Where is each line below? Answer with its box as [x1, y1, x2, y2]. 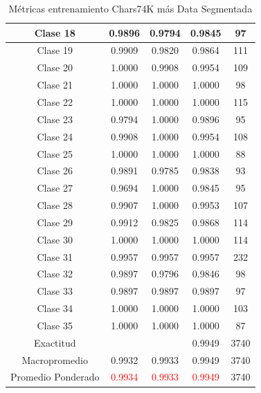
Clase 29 [37, 214, 73, 229]
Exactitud [33, 335, 76, 349]
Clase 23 [37, 111, 73, 126]
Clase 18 [34, 25, 75, 39]
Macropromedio [21, 352, 88, 367]
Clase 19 [37, 43, 73, 57]
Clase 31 [37, 249, 73, 264]
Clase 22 [37, 94, 73, 109]
